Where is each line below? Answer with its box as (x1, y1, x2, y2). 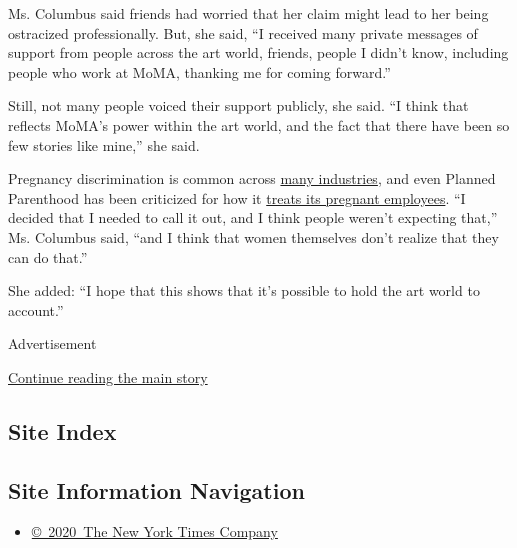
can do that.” (8, 246, 88, 267)
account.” (8, 299, 64, 320)
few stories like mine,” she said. (8, 134, 200, 155)
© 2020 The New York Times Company (31, 521, 278, 542)
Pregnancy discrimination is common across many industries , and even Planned (8, 168, 496, 189)
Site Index (8, 415, 117, 446)
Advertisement (8, 333, 97, 354)
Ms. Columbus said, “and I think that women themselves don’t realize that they (8, 226, 499, 247)
